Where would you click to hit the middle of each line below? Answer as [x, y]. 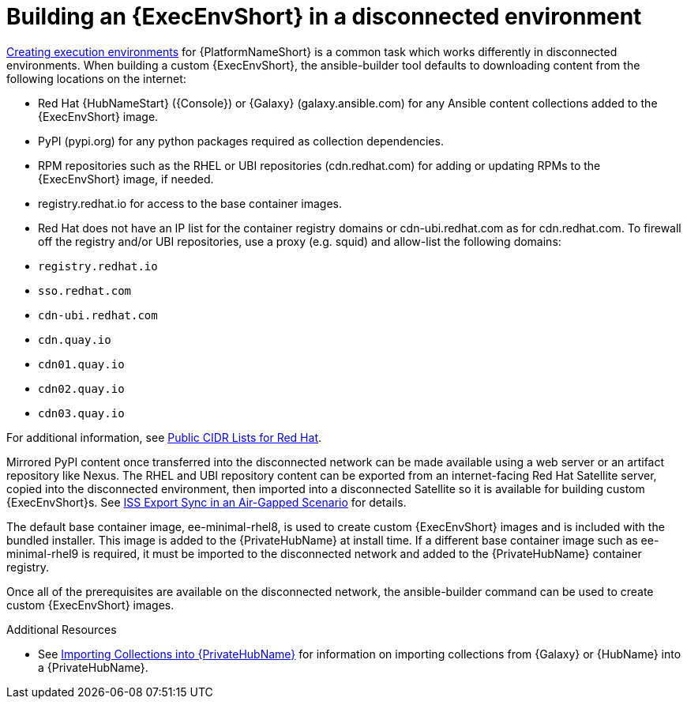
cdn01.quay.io [81, 364]
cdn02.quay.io [81, 388]
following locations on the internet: [96, 78]
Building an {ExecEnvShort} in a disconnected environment [324, 17]
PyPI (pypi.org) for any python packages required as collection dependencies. [241, 141]
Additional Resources [62, 629]
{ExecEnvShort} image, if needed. [126, 179]
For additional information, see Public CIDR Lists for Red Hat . [164, 437]
